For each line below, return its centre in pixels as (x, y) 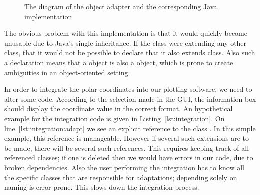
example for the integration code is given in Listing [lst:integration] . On (114, 118)
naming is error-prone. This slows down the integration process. (102, 187)
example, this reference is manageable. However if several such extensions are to (127, 138)
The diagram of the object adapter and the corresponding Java (121, 6)
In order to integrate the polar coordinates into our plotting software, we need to (128, 89)
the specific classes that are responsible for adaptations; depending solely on (121, 177)
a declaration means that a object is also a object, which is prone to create (119, 62)
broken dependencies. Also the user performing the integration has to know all (124, 167)
